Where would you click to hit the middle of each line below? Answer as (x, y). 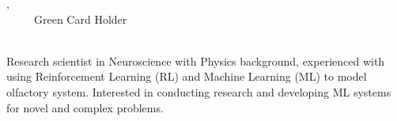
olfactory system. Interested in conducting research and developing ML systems (199, 91)
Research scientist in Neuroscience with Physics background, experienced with (196, 60)
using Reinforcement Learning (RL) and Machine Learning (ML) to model (187, 76)
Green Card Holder (81, 19)
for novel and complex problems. (85, 107)
